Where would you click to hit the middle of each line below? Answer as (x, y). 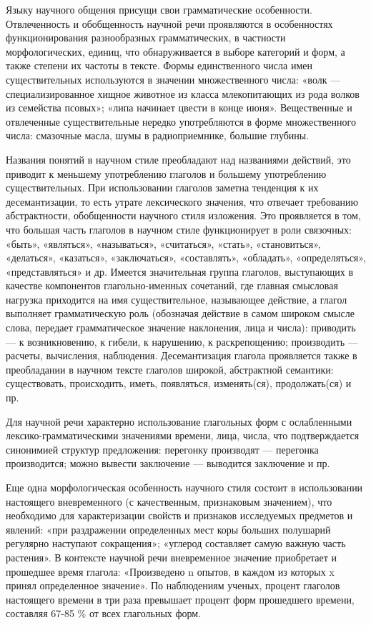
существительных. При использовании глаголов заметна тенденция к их (162, 187)
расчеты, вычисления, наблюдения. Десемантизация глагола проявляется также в (182, 355)
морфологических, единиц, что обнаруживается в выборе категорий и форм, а (175, 51)
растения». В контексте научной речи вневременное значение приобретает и (172, 557)
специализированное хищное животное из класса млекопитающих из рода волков (183, 93)
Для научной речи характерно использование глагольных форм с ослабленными (179, 421)
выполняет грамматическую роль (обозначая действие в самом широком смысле (180, 313)
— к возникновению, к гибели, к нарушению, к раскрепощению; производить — (182, 341)
